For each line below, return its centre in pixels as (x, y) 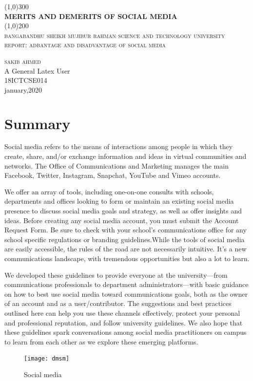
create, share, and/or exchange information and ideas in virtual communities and (126, 156)
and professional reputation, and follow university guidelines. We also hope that (124, 322)
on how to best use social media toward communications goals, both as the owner (126, 294)
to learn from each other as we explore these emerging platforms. (101, 341)
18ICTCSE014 (26, 80)
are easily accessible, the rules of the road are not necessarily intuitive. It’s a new (126, 249)
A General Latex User (37, 70)
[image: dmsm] (47, 359)
